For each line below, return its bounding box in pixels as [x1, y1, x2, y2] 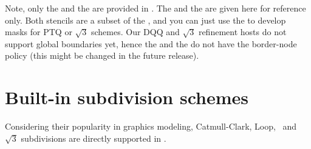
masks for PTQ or [5, 25, 72, 38]
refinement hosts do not [198, 25, 287, 38]
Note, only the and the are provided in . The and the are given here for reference [5, 2, 306, 14]
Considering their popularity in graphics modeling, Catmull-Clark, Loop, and [5, 120, 297, 133]
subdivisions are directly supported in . [21, 131, 166, 144]
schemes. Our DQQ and [91, 25, 180, 38]
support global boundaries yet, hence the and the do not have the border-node [5, 37, 297, 50]
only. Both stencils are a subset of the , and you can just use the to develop [5, 13, 286, 26]
